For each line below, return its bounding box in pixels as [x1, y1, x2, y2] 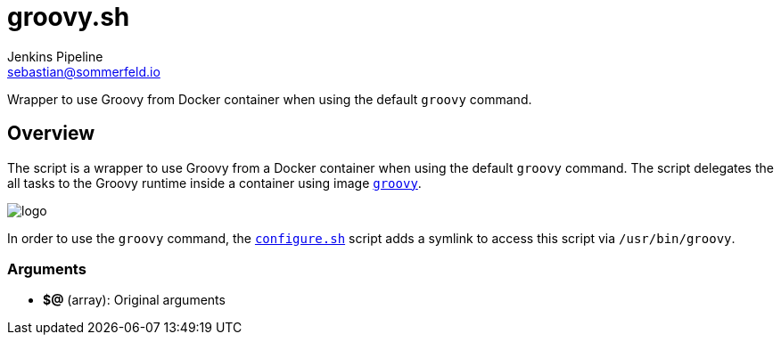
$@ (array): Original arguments [43, 292, 226, 308]
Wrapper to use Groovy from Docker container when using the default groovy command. [7, 91, 532, 107]
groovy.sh [7, 2, 130, 32]
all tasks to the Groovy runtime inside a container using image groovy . [7, 175, 422, 191]
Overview [7, 122, 95, 145]
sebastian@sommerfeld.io [7, 63, 160, 79]
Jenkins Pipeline [7, 48, 103, 64]
